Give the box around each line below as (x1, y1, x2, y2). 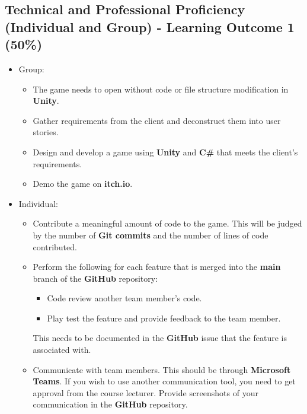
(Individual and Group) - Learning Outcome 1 (5, 17, 295, 36)
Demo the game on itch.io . (33, 177, 133, 190)
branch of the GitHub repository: (33, 272, 158, 284)
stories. (33, 126, 59, 138)
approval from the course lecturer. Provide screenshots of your (33, 386, 258, 399)
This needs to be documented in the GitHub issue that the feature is (33, 332, 287, 344)
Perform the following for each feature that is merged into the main (33, 260, 281, 273)
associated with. (33, 343, 91, 356)
